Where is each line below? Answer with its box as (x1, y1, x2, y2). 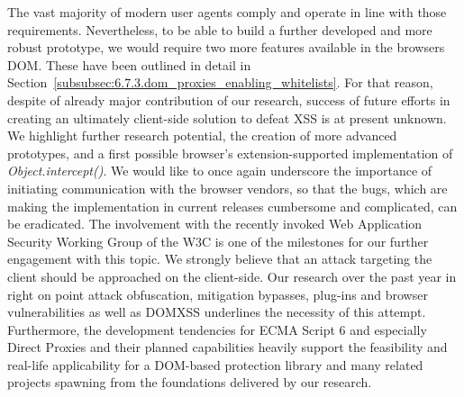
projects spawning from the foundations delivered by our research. (7, 373, 372, 392)
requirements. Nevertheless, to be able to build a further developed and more (7, 20, 432, 39)
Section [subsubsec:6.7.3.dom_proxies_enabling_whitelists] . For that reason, (7, 73, 433, 92)
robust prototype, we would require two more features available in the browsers (7, 38, 445, 57)
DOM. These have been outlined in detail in (7, 55, 251, 74)
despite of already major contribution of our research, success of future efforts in (7, 90, 450, 109)
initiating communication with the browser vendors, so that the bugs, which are (7, 178, 448, 197)
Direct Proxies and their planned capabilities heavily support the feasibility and (7, 338, 448, 356)
